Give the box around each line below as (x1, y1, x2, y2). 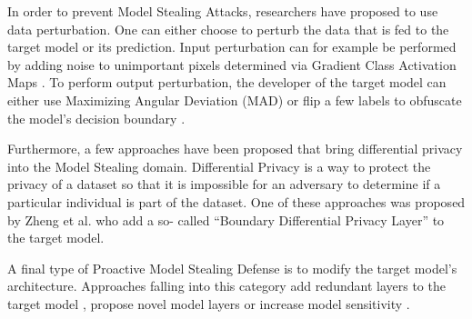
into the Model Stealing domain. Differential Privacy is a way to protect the (7, 156, 431, 175)
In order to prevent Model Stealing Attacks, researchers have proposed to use (7, 2, 438, 20)
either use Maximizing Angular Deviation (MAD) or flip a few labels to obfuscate (7, 90, 462, 109)
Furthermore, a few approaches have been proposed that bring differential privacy (7, 139, 463, 158)
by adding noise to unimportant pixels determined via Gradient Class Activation (7, 55, 457, 74)
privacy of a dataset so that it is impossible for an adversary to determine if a (7, 174, 441, 194)
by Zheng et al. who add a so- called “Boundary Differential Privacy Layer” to (7, 210, 445, 229)
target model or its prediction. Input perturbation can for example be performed (7, 37, 457, 56)
